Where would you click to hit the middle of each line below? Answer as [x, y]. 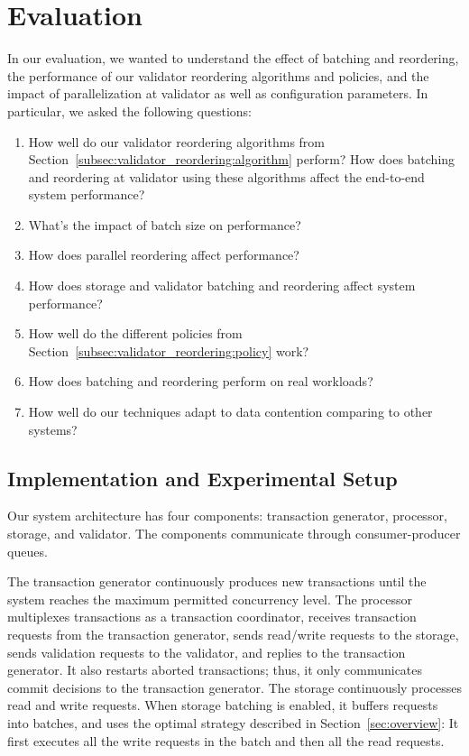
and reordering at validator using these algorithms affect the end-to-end [226, 176]
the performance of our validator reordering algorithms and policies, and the [218, 75]
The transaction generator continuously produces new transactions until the [217, 581]
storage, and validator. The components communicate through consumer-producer [234, 534]
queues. [28, 551]
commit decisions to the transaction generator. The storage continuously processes [234, 687]
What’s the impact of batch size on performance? [165, 224]
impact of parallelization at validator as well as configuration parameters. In [218, 93]
